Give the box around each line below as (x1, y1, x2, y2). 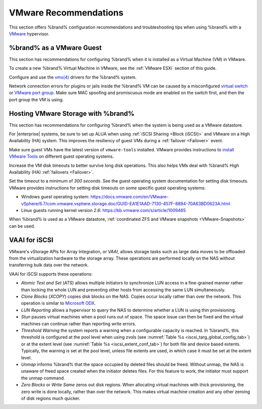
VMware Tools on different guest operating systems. (9, 153, 114, 160)
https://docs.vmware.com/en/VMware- (90, 194, 169, 200)
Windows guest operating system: (21, 194, 90, 200)
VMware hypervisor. (9, 31, 49, 36)
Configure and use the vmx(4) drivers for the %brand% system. (9, 74, 137, 80)
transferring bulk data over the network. (9, 262, 89, 268)
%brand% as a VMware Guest (9, 44, 102, 52)
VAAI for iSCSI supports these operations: (9, 271, 93, 277)
